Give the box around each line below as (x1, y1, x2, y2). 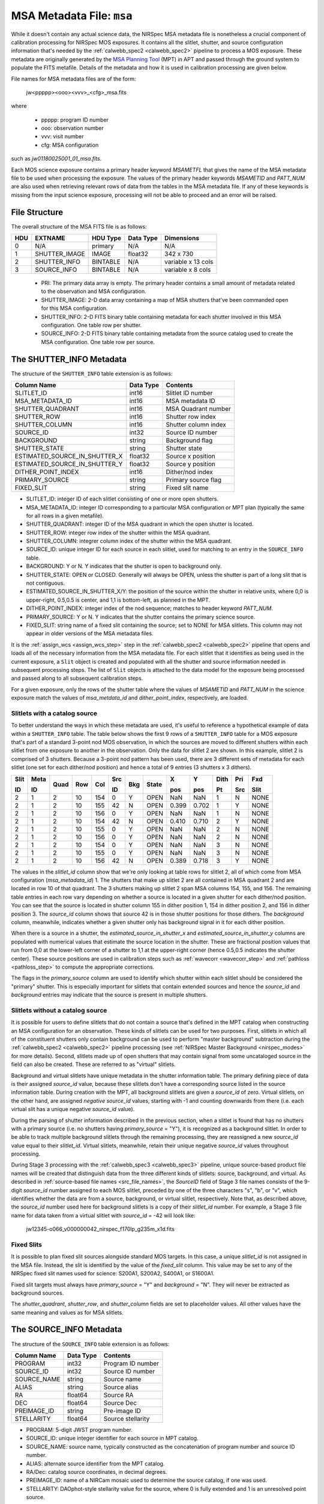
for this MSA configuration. (41, 304, 108, 312)
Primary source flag (166, 476, 222, 484)
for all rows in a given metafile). (26, 512, 104, 519)
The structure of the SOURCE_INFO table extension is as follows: (11, 1340, 170, 1348)
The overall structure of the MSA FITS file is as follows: (11, 223, 147, 230)
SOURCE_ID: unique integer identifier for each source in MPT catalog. (26, 1435, 199, 1442)
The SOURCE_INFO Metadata (11, 1324, 122, 1335)
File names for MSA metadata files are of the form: (11, 75, 136, 82)
